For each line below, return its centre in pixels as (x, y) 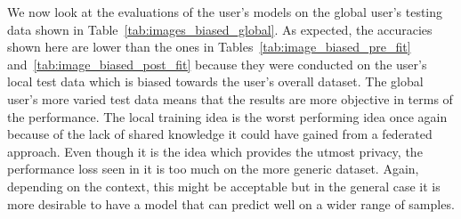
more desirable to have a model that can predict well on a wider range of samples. (231, 203)
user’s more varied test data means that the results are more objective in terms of (230, 98)
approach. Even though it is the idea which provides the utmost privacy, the (215, 151)
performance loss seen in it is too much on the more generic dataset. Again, (213, 169)
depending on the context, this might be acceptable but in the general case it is (224, 186)
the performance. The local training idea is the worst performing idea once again (227, 116)
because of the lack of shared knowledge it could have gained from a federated (220, 134)
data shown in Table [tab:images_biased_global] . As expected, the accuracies (220, 29)
